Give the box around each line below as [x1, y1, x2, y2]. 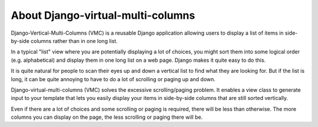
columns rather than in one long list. [30, 37, 118, 44]
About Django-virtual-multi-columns [11, 9, 196, 22]
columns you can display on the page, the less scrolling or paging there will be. [11, 113, 203, 121]
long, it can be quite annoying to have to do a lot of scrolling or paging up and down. [11, 75, 216, 82]
